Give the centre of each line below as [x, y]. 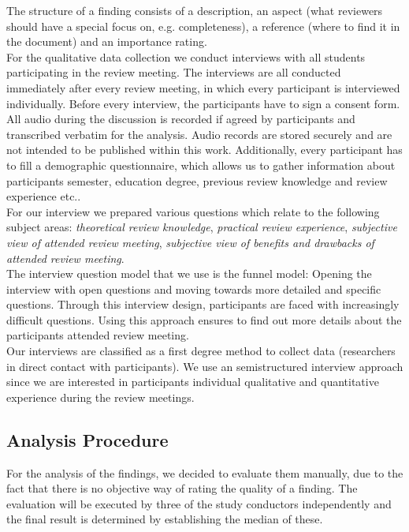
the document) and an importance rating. [107, 41]
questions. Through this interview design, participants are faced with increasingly [203, 304]
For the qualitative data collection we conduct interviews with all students [186, 56]
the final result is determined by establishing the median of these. [165, 519]
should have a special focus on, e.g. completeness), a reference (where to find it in [203, 26]
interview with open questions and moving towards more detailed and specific [194, 288]
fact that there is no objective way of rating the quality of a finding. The [182, 488]
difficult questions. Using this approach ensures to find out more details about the [204, 319]
